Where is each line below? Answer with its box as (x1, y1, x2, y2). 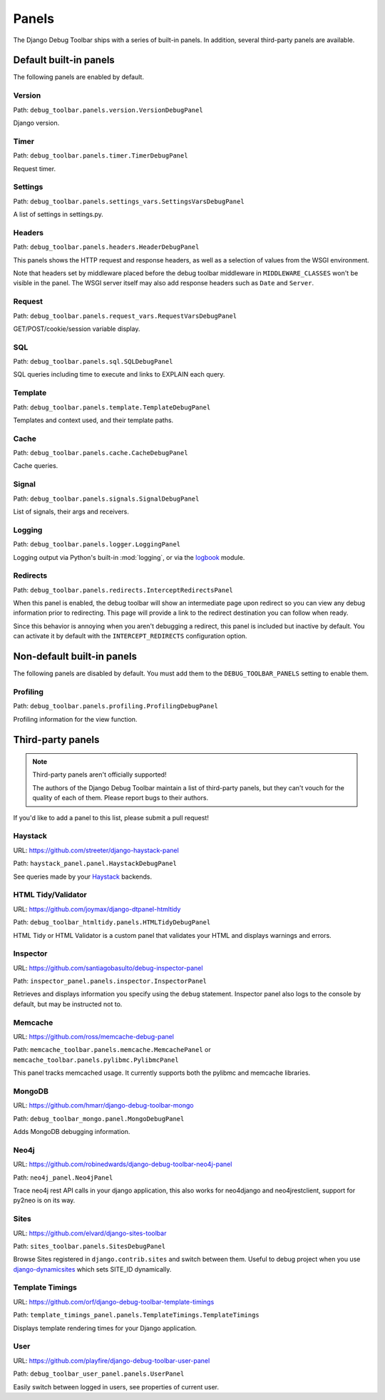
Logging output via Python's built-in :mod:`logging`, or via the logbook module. (13, 553, 245, 561)
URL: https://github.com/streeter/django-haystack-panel (13, 846, 180, 854)
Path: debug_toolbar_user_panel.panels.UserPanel (13, 1369, 185, 1378)
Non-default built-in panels (13, 650, 137, 663)
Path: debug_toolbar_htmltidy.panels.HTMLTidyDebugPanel (13, 918, 211, 926)
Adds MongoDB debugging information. (13, 1128, 130, 1136)
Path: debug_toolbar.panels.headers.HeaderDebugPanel (13, 242, 200, 251)
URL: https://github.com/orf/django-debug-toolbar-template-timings (13, 1297, 215, 1306)
